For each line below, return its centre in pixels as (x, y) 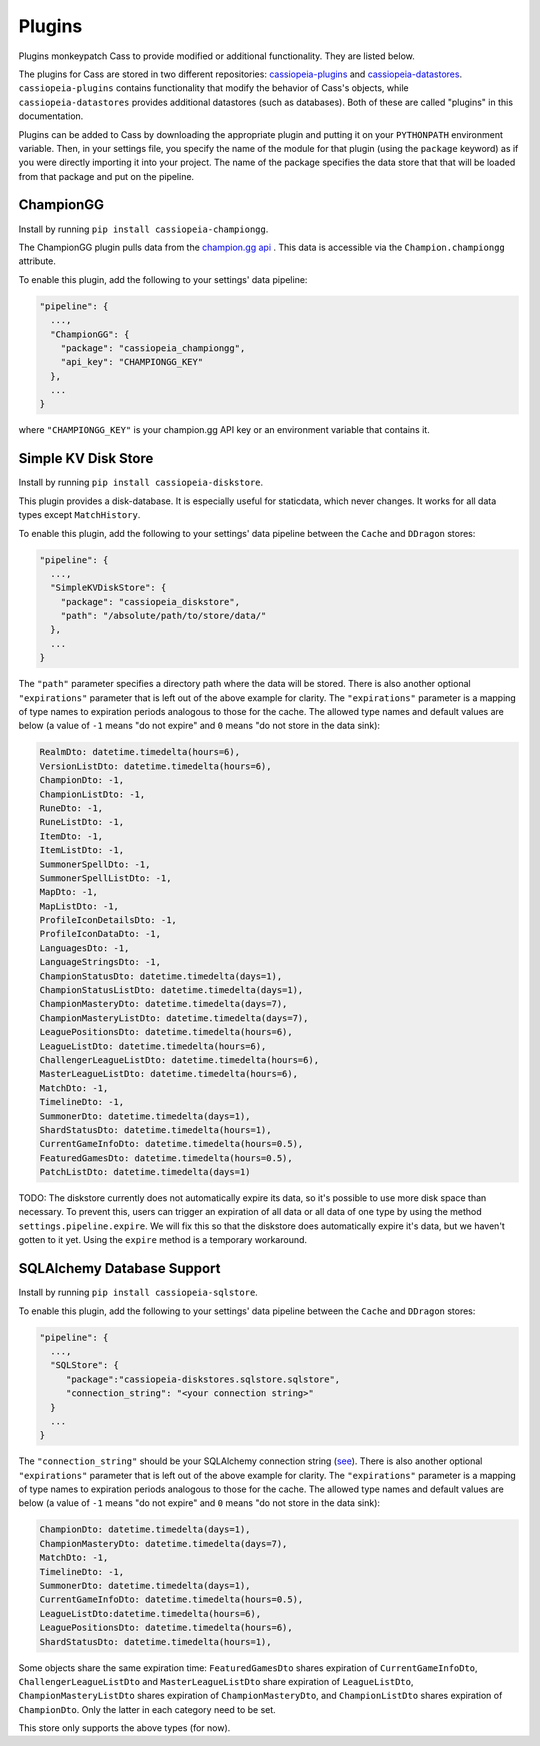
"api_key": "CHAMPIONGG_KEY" (132, 362)
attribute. (37, 261)
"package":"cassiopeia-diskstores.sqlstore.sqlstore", (203, 1379)
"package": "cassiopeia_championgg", (153, 348)
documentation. (51, 116)
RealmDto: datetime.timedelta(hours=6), (139, 752)
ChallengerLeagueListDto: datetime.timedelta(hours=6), (179, 1059)
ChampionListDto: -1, (92, 794)
